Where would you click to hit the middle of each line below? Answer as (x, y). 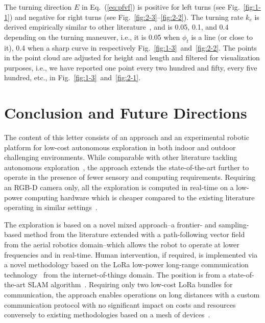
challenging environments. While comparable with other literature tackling (121, 157)
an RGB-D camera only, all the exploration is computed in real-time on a (119, 187)
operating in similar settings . (51, 207)
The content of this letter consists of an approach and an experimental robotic (127, 137)
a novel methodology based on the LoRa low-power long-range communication (126, 264)
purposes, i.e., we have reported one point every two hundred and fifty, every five (131, 67)
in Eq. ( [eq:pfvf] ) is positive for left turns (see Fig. (161, 7)
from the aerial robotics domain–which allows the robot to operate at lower (122, 245)
